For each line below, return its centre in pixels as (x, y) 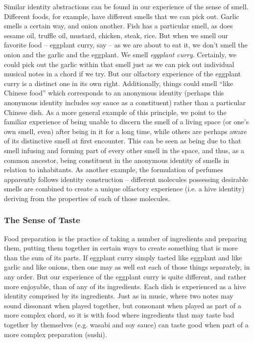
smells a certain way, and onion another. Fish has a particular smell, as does (118, 26)
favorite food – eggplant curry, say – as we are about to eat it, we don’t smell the (126, 45)
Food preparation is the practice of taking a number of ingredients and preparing (126, 238)
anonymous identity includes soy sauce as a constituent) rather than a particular (125, 102)
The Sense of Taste (42, 220)
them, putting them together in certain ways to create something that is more (121, 248)
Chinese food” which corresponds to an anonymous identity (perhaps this (114, 93)
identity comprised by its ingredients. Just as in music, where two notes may (119, 296)
